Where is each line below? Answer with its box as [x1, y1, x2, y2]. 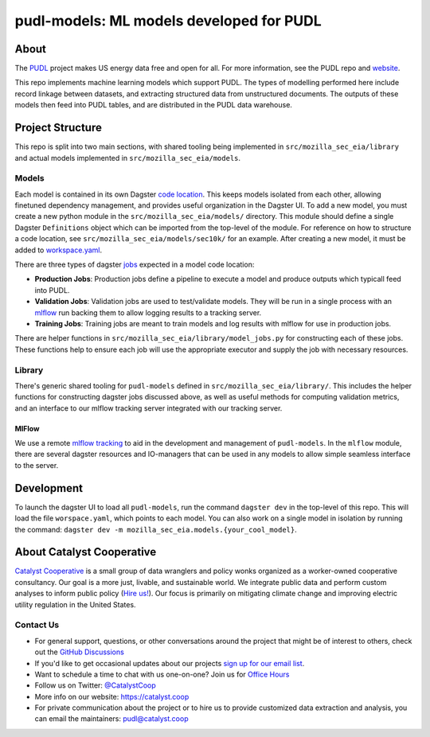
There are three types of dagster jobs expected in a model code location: [14, 259, 255, 270]
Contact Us [14, 619, 60, 630]
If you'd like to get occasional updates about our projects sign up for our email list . [34, 658, 305, 668]
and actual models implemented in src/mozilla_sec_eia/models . [14, 153, 241, 162]
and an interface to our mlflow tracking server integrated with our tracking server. [14, 403, 283, 413]
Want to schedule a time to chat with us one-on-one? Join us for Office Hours [34, 669, 290, 679]
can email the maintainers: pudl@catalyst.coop [34, 714, 189, 723]
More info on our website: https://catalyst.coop [34, 692, 190, 701]
